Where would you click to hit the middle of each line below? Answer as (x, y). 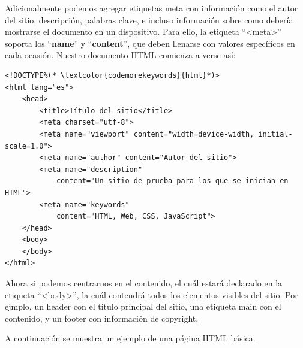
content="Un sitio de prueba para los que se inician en (172, 181)
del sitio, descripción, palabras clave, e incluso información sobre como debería (149, 19)
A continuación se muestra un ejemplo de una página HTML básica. (130, 338)
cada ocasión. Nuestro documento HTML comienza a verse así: (120, 55)
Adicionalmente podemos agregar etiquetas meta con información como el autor (151, 8)
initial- (275, 134)
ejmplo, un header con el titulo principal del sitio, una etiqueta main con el (143, 306)
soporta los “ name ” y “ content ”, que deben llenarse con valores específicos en (150, 43)
